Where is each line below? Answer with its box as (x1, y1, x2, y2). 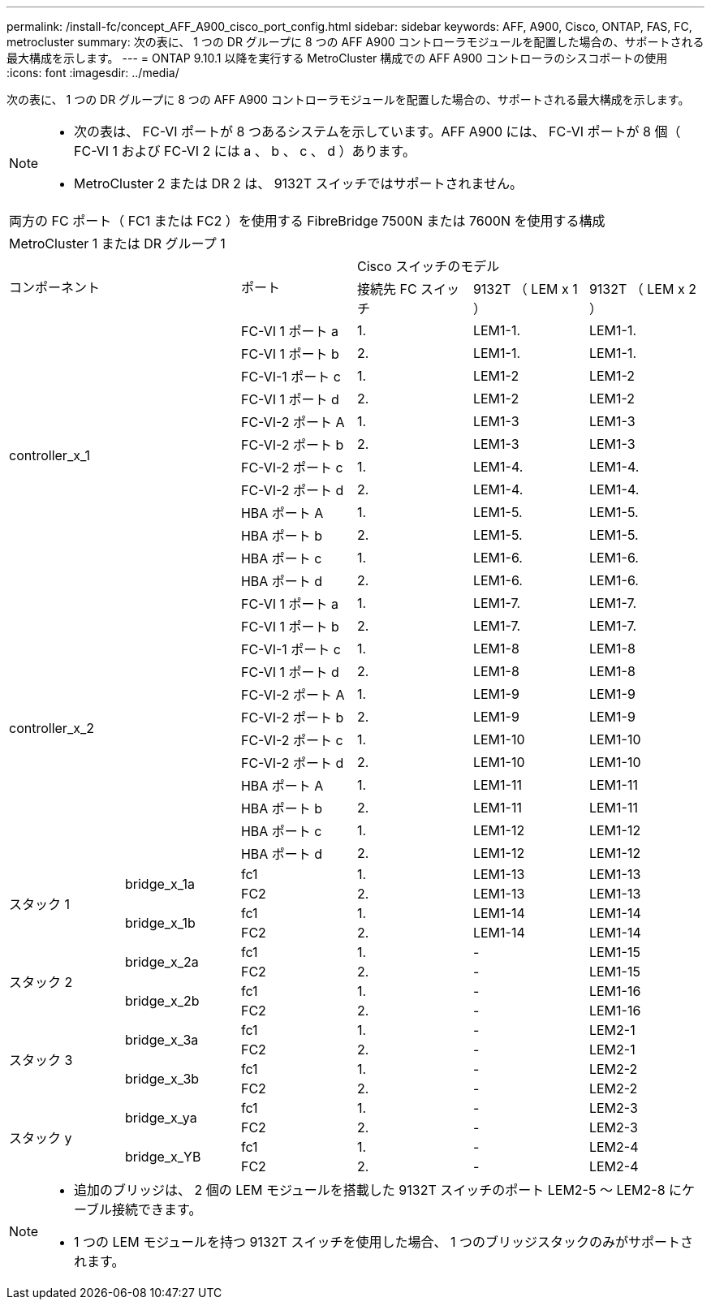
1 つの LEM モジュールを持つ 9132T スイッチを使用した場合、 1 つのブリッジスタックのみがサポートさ (74, 1234, 693, 1250)
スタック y (9, 1130, 72, 1146)
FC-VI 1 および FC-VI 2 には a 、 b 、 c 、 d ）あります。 (74, 143, 416, 159)
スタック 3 (9, 1052, 73, 1068)
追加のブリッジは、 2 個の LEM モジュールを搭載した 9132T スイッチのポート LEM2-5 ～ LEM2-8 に (74, 1182, 683, 1198)
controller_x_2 (9, 720, 94, 736)
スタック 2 (9, 974, 73, 990)
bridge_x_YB (124, 1149, 201, 1165)
